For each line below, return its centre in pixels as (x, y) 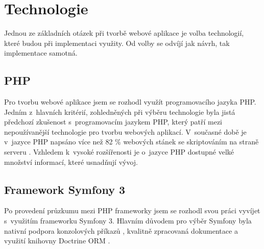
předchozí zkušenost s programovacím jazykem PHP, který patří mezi (113, 122)
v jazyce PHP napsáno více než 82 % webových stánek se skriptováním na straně (131, 142)
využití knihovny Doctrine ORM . (57, 241)
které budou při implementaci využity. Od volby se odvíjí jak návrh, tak (117, 43)
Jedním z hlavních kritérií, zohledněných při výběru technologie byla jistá (120, 111)
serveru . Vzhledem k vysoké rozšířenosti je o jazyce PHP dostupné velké (119, 152)
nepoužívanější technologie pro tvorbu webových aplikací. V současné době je (125, 131)
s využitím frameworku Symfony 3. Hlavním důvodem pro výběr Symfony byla (128, 221)
